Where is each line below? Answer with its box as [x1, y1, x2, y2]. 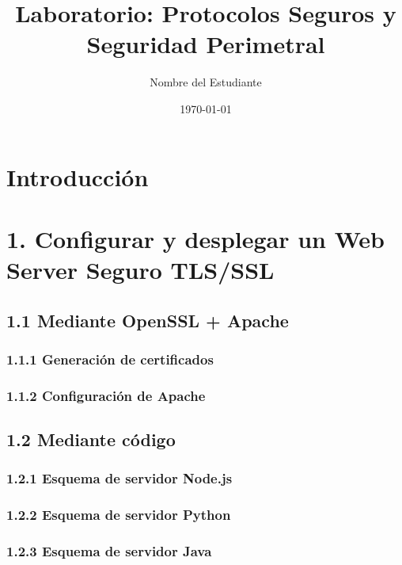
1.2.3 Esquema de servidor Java [6, 541, 212, 561]
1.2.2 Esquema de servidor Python [6, 505, 231, 525]
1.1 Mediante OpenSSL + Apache [6, 307, 289, 332]
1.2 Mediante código [6, 427, 176, 452]
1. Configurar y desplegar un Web [6, 222, 385, 254]
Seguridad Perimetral [86, 28, 325, 60]
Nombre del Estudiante [150, 74, 262, 90]
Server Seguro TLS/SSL [6, 254, 275, 286]
